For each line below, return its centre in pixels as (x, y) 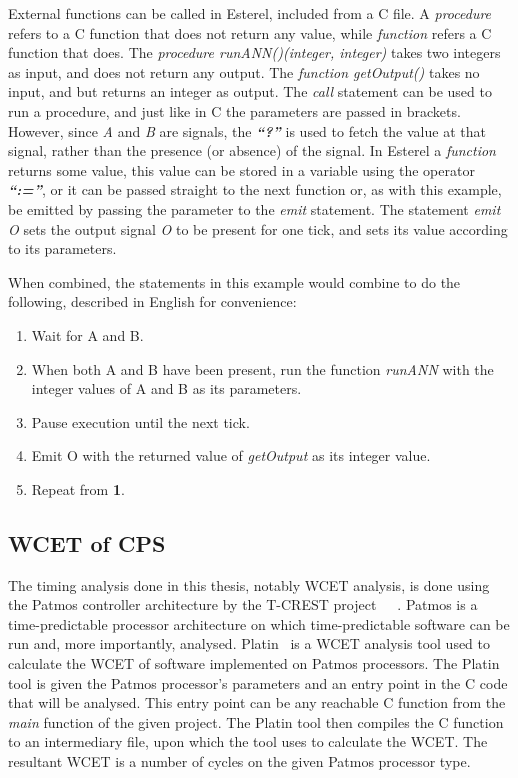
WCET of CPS (87, 542)
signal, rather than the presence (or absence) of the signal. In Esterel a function (252, 150)
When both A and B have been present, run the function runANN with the (262, 368)
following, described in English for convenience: (152, 301)
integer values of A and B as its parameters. (166, 388)
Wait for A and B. (87, 334)
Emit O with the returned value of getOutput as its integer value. (231, 455)
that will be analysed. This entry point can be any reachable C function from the (257, 702)
